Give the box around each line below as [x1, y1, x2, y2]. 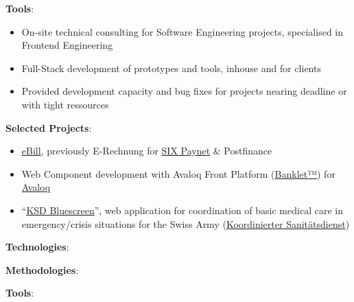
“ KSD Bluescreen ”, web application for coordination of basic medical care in [21, 202, 343, 217]
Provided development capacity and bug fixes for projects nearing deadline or [21, 84, 347, 98]
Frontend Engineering [21, 38, 113, 52]
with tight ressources [21, 97, 109, 111]
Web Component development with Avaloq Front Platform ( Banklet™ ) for [21, 166, 335, 181]
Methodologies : [5, 262, 79, 277]
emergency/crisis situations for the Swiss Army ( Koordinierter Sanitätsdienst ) [21, 216, 350, 231]
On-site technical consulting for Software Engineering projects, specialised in [21, 24, 343, 38]
